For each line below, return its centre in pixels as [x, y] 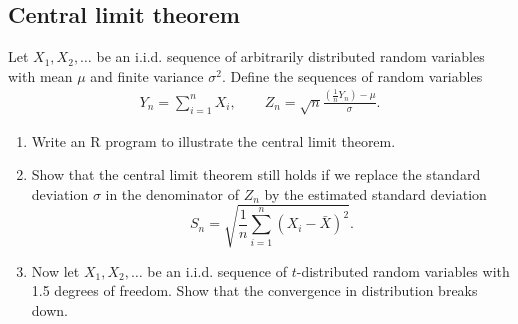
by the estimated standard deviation [375, 193]
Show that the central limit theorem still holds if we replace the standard [256, 174]
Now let [55, 270]
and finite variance [147, 75]
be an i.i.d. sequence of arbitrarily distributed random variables [290, 56]
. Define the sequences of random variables [352, 75]
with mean [40, 75]
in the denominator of [172, 193]
